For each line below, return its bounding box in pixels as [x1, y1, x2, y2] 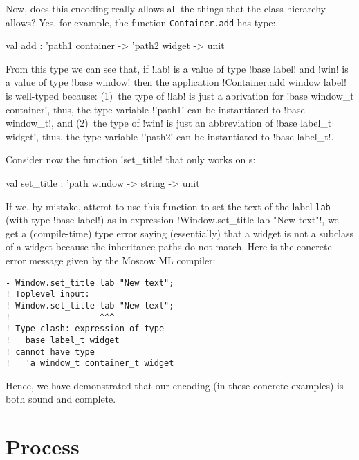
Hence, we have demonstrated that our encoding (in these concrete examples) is [6, 378, 344, 392]
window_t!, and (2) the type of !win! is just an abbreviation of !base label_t [6, 116, 332, 130]
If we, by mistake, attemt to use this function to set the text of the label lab [6, 199, 331, 213]
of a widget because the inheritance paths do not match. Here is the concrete [6, 239, 332, 254]
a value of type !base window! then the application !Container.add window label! [6, 75, 347, 89]
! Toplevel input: [6, 289, 90, 300]
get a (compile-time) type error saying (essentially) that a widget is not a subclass [6, 226, 354, 240]
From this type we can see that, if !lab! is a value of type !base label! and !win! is [6, 61, 349, 75]
